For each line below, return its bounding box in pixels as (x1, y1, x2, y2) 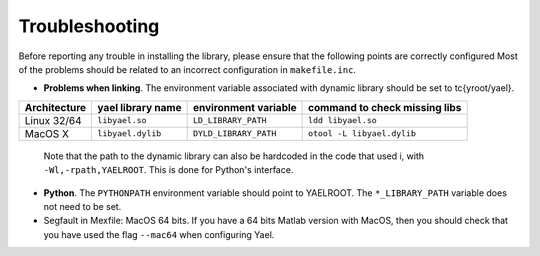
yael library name (97, 100, 182, 114)
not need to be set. (43, 200, 122, 212)
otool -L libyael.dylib (308, 128, 417, 139)
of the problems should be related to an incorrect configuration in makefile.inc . (18, 63, 357, 75)
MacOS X (24, 126, 70, 140)
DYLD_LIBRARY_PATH (192, 128, 277, 139)
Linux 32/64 (24, 113, 82, 127)
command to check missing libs (308, 100, 462, 114)
